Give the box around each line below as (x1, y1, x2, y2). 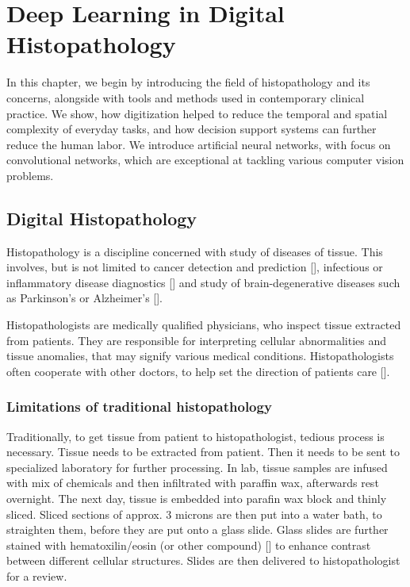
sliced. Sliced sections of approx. (6, 505, 163, 522)
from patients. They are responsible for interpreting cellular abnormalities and (6, 332, 386, 348)
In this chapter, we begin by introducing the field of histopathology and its (6, 74, 370, 90)
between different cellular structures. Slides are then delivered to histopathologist (6, 552, 400, 569)
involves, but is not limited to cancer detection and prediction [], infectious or (6, 259, 383, 275)
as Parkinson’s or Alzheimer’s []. (6, 290, 163, 306)
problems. (6, 167, 54, 183)
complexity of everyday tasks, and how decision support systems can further (6, 121, 377, 137)
